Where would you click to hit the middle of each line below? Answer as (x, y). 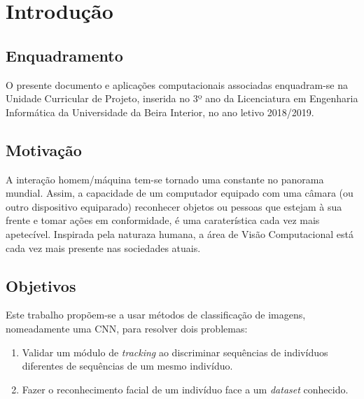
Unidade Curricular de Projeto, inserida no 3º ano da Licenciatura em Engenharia (182, 98)
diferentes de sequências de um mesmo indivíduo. (127, 366)
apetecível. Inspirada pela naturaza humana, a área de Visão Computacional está (180, 233)
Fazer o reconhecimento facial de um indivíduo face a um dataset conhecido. (185, 389)
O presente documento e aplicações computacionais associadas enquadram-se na (177, 84)
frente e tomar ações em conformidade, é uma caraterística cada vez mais (163, 220)
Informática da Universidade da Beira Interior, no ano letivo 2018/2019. (160, 112)
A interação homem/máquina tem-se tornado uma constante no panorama (165, 179)
